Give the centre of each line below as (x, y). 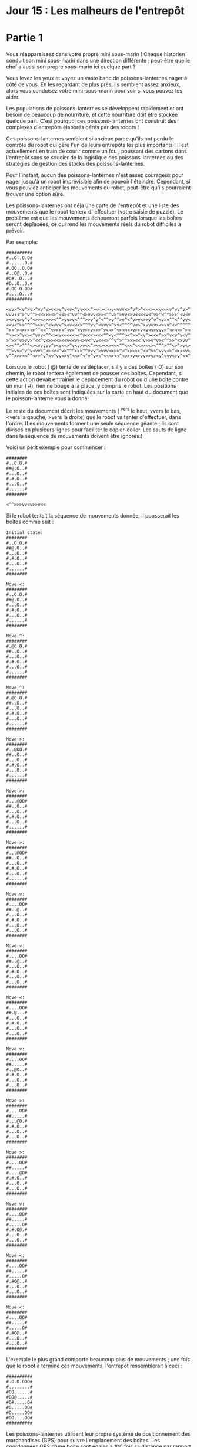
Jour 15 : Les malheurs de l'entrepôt (95, 11)
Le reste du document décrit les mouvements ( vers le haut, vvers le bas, (94, 410)
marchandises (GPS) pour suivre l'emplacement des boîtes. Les (83, 1440)
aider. (13, 97)
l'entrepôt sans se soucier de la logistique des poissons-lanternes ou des (95, 158)
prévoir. (15, 231)
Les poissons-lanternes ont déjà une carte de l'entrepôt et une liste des (93, 205)
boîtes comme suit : (30, 522)
